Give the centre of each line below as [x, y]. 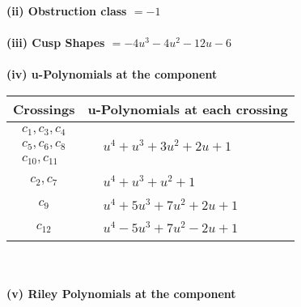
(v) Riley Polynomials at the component [121, 293]
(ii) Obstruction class [67, 11]
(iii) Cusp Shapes [56, 43]
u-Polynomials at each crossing [188, 109]
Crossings [44, 109]
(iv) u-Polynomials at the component [112, 74]
